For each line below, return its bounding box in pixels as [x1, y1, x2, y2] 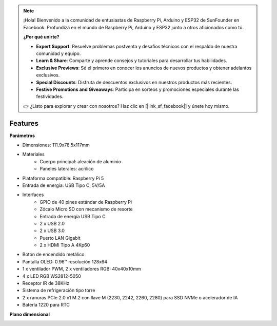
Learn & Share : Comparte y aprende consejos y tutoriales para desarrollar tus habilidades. [36, 57, 228, 64]
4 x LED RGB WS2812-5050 [22, 273, 82, 279]
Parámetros [9, 132, 35, 139]
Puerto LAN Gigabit [39, 235, 81, 241]
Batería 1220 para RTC [22, 302, 70, 308]
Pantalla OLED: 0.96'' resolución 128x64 [22, 258, 108, 264]
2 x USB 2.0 [39, 220, 65, 226]
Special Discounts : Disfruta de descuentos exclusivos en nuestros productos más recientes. [36, 79, 232, 85]
